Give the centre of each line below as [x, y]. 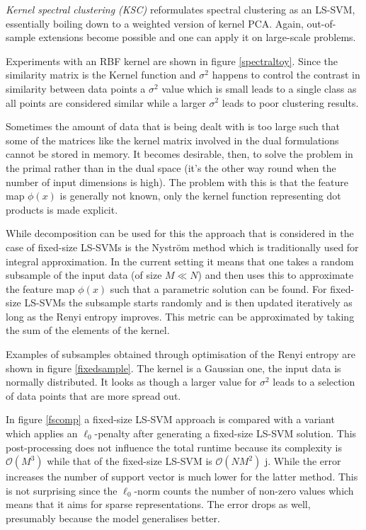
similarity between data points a [76, 88]
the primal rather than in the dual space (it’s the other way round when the [171, 167]
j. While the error [303, 461]
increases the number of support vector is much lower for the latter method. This [182, 477]
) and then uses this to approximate [276, 275]
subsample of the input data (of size [84, 275]
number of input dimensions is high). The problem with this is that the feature [177, 182]
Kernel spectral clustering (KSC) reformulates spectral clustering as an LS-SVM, [181, 9]
